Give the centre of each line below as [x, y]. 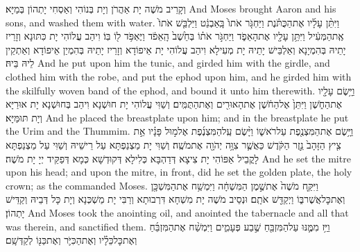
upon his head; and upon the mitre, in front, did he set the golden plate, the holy [179, 172]
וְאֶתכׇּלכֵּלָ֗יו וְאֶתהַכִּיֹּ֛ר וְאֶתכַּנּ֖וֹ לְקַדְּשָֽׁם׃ [71, 240]
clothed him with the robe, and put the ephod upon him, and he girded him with [179, 76]
